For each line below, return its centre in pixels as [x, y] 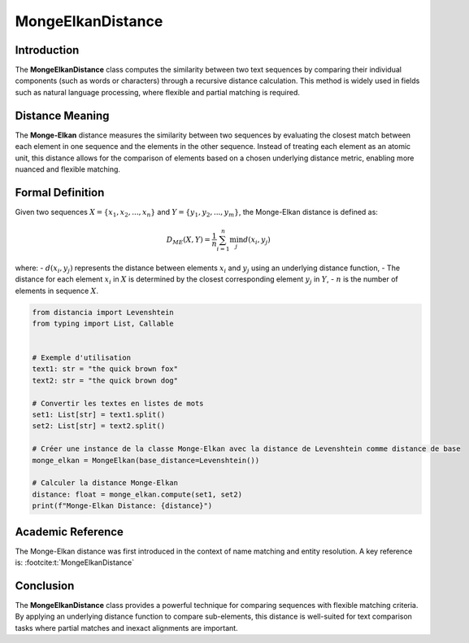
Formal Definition [60, 192]
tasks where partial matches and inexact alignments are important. [127, 628]
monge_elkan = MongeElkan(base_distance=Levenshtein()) [146, 460]
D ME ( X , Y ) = [189, 240]
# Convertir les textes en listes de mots [118, 403]
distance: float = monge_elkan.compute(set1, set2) [137, 494]
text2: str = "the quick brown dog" [105, 380]
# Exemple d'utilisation [82, 358]
